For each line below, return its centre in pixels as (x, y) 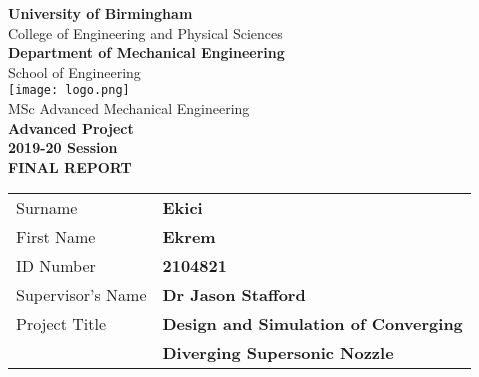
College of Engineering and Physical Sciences (145, 32)
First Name (56, 237)
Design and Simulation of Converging (312, 324)
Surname (47, 208)
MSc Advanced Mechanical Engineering (129, 108)
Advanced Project (71, 127)
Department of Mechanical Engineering (146, 52)
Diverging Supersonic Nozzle (278, 353)
